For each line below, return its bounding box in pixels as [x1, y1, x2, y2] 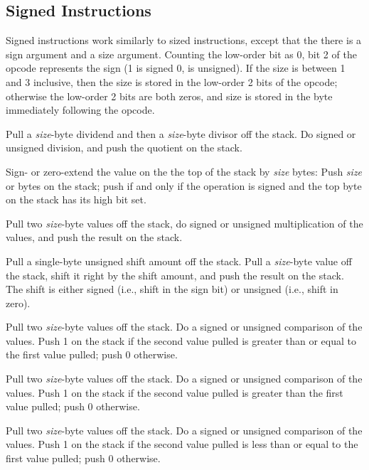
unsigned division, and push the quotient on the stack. [6, 140, 242, 155]
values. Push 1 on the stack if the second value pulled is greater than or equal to [6, 333, 357, 348]
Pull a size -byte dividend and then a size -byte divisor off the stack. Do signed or [6, 126, 356, 141]
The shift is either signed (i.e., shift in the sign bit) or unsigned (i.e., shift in [6, 282, 338, 297]
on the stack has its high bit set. [6, 192, 146, 207]
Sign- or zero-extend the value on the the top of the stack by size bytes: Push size [6, 164, 363, 178]
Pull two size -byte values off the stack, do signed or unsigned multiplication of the [6, 215, 363, 230]
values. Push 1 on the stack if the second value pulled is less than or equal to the [6, 437, 358, 452]
